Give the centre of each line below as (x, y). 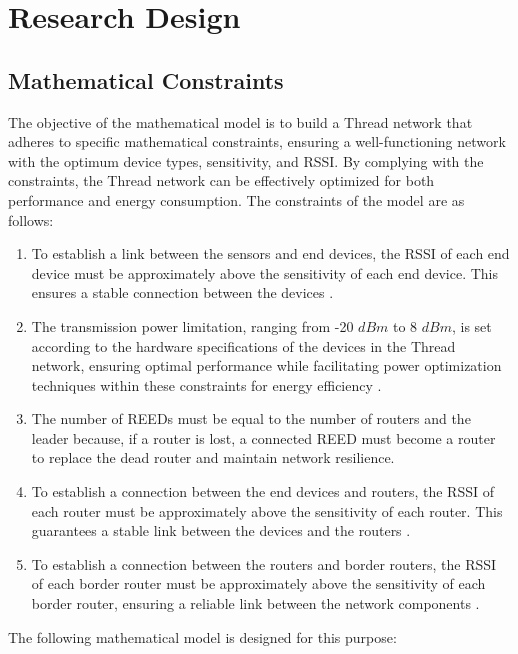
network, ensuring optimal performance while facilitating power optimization (266, 365)
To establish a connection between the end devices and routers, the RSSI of (262, 491)
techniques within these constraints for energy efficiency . (206, 384)
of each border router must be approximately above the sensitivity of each (258, 583)
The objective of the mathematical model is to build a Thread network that (240, 121)
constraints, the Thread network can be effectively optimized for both (221, 180)
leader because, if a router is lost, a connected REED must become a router (263, 437)
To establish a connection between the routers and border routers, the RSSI (264, 563)
